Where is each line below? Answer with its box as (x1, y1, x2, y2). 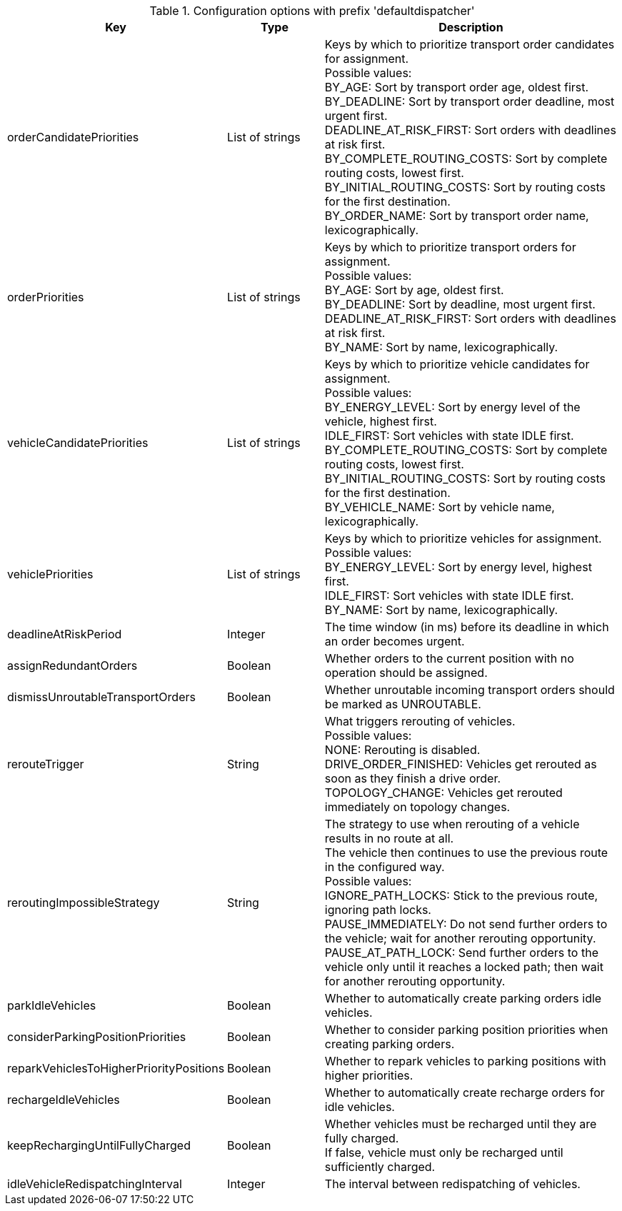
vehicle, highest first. (324, 414, 437, 428)
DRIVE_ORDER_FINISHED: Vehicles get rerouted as (324, 757, 597, 771)
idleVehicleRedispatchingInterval (7, 1177, 182, 1191)
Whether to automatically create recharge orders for (324, 1085, 605, 1100)
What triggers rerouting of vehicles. (324, 714, 516, 728)
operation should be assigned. (324, 665, 488, 680)
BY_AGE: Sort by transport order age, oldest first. (324, 80, 589, 94)
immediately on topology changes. (324, 800, 511, 814)
